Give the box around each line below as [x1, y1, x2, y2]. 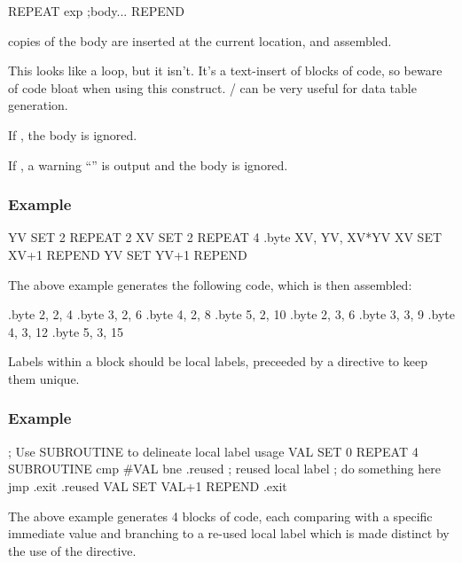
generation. [8, 96, 68, 114]
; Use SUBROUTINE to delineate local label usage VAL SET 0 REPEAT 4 [8, 442, 419, 460]
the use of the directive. [8, 541, 137, 559]
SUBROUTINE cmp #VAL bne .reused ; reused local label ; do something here [8, 459, 441, 478]
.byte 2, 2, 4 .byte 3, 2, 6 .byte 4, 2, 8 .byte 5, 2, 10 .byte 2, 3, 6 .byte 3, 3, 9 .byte [8, 305, 455, 324]
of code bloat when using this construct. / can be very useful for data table [8, 78, 417, 97]
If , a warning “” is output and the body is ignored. [8, 155, 288, 174]
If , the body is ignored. [8, 125, 137, 144]
